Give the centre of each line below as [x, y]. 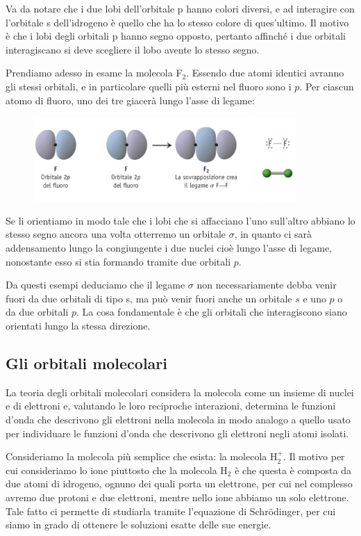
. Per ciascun [327, 86]
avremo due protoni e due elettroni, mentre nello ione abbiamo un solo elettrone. [177, 497]
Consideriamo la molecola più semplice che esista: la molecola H [142, 456]
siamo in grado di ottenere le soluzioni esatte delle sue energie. [138, 525]
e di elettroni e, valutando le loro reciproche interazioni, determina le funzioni [171, 406]
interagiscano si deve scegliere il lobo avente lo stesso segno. [133, 49]
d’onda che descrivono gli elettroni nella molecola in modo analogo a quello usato [178, 419]
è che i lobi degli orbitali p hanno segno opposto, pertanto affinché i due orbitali [176, 36]
